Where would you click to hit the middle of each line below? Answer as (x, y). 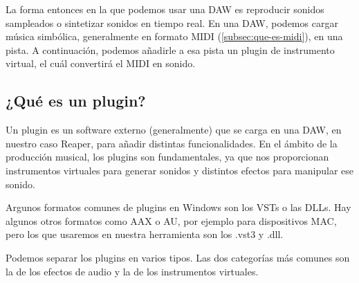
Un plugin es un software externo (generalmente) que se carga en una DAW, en (174, 130)
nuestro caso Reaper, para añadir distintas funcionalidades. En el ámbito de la (172, 143)
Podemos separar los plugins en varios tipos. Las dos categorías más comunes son (178, 257)
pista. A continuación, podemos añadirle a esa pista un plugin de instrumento (170, 49)
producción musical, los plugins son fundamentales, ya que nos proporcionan (167, 157)
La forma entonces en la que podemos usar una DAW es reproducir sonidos (165, 9)
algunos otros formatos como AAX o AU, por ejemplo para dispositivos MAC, (171, 220)
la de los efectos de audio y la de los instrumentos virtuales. (132, 271)
